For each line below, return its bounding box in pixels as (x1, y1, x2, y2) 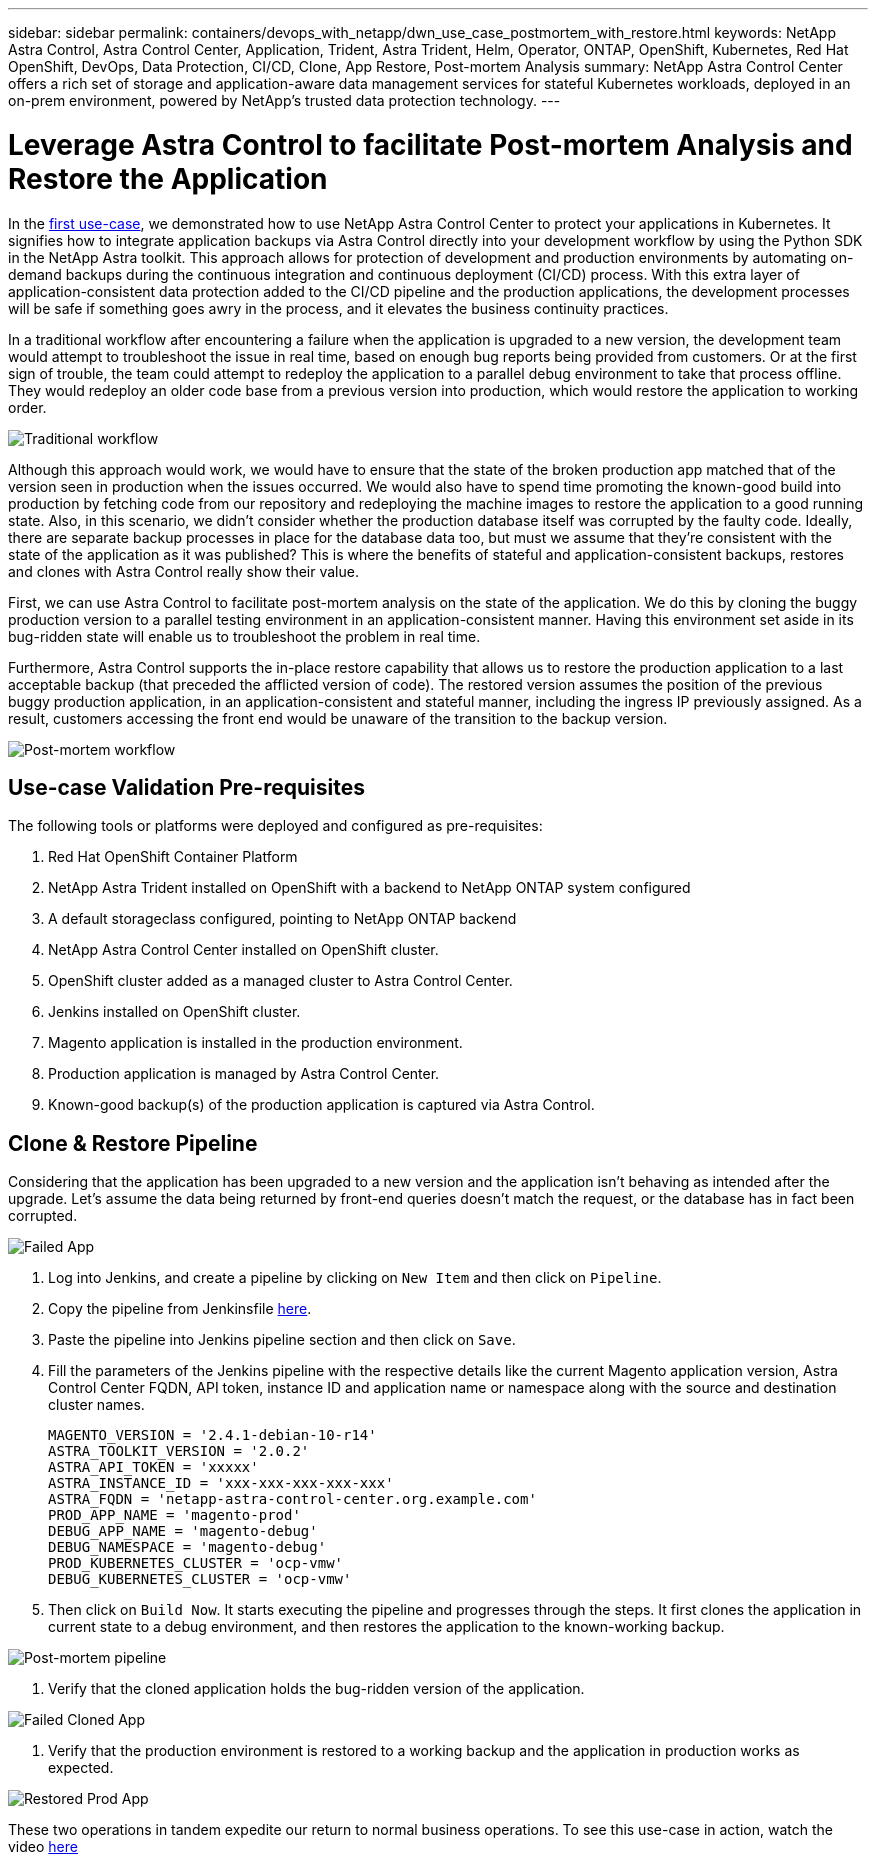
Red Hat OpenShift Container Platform (48, 848, 298, 866)
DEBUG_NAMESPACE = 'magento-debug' (48, 1539, 327, 1556)
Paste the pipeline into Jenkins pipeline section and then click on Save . (48, 1331, 516, 1349)
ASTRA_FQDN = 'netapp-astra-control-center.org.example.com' (48, 1491, 537, 1508)
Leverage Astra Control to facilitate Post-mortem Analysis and (8, 127, 853, 162)
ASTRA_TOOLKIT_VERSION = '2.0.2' (48, 1443, 310, 1460)
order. (8, 398, 47, 416)
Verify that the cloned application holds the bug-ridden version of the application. (48, 1680, 585, 1698)
